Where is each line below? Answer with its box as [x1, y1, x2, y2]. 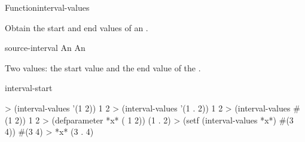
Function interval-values [5, 1, 90, 13]
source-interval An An [5, 41, 86, 54]
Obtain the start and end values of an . [5, 21, 148, 34]
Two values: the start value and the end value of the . [5, 61, 201, 74]
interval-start [5, 81, 53, 94]
